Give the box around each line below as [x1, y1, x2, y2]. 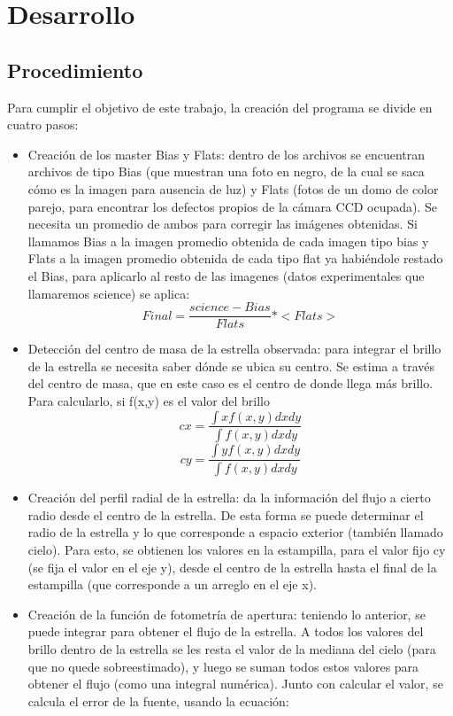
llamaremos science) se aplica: [27, 284, 190, 302]
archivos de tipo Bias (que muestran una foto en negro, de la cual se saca [27, 162, 425, 181]
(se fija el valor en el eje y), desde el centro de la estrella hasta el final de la [27, 557, 437, 576]
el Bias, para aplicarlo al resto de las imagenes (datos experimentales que [27, 266, 425, 284]
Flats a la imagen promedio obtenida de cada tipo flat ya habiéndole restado [27, 249, 443, 268]
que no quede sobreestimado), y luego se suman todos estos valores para [27, 657, 419, 675]
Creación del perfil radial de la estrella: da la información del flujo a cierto [27, 488, 431, 507]
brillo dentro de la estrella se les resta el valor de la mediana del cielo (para [27, 640, 436, 658]
